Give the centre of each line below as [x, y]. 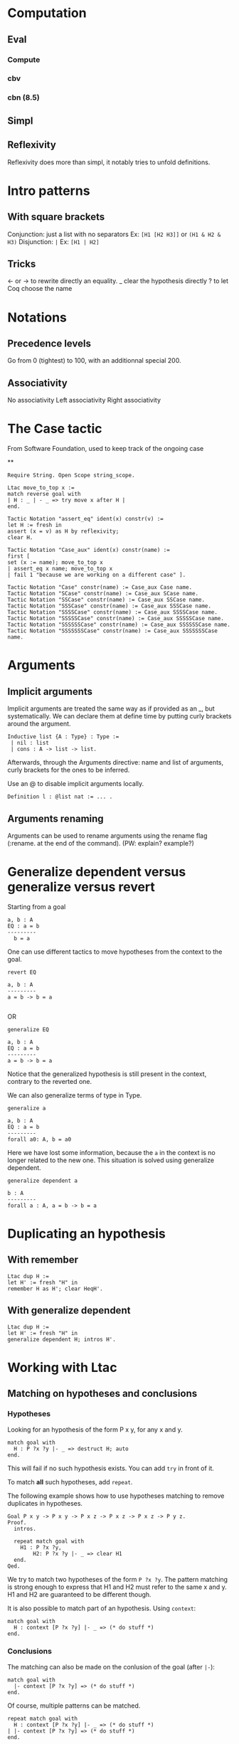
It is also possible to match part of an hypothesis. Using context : [102, 1608]
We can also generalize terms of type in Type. [75, 1095]
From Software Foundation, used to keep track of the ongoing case [106, 449]
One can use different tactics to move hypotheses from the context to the [115, 952]
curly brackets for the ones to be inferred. [69, 770]
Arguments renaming [56, 818]
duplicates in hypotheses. [45, 1503]
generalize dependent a [43, 1181]
